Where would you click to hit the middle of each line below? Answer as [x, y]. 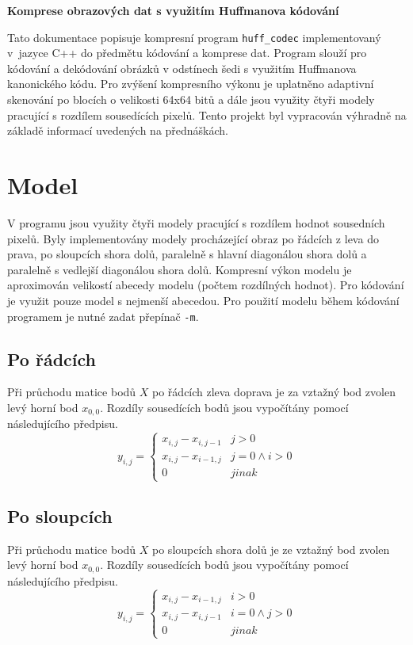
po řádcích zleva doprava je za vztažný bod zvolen [274, 392]
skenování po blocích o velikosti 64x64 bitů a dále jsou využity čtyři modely [191, 99]
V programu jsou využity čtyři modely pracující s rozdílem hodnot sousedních [196, 222]
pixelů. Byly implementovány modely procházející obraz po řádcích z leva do [193, 238]
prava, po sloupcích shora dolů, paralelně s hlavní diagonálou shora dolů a [187, 254]
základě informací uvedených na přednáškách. [118, 130]
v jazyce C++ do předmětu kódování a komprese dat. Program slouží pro [187, 53]
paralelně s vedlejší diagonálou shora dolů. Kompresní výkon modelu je [180, 269]
